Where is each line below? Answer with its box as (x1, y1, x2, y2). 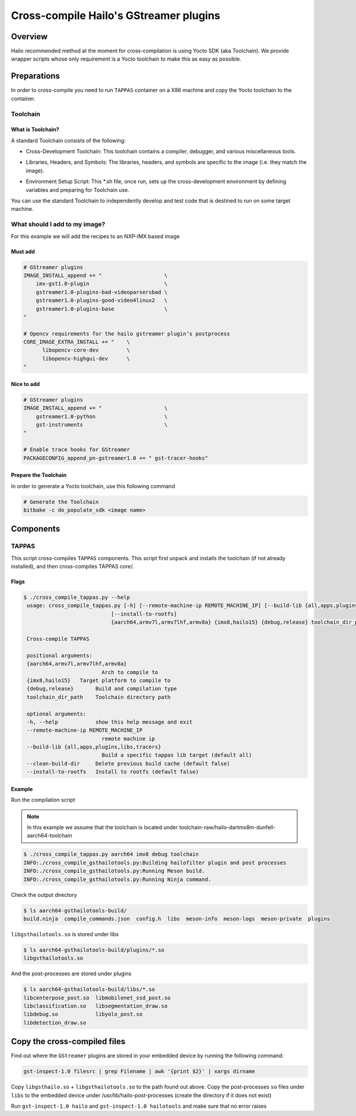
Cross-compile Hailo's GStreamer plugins (11, 9, 221, 22)
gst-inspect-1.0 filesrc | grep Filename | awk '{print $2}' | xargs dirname (23, 1068, 255, 1075)
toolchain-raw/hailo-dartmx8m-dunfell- (179, 824, 276, 831)
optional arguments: (27, 710, 87, 717)
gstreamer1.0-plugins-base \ (36, 305, 168, 312)
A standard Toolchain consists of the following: (11, 137, 126, 144)
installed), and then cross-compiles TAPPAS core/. (11, 563, 135, 570)
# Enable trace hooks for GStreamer (23, 446, 131, 453)
